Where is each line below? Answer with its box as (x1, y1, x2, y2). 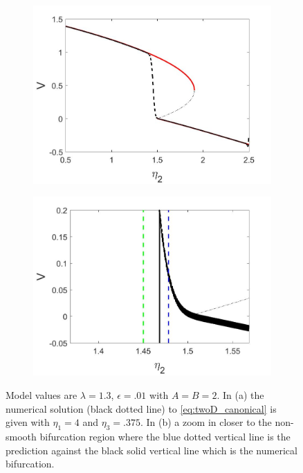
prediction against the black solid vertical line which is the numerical (6, 443, 297, 457)
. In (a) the (217, 387, 264, 402)
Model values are (6, 387, 77, 402)
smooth (6, 429, 37, 443)
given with (6, 415, 50, 429)
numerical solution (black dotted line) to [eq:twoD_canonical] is (6, 401, 277, 416)
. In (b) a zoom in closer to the (140, 415, 272, 429)
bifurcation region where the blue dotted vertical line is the (39, 429, 291, 443)
